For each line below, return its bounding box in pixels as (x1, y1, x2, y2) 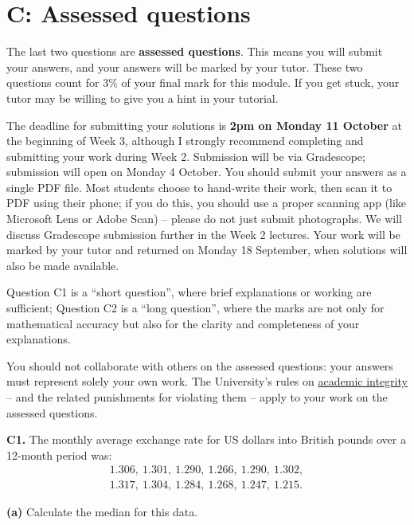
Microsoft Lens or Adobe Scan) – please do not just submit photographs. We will (6, 210, 403, 227)
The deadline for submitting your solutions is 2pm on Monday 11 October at (6, 116, 402, 133)
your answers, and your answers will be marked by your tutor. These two (6, 58, 363, 75)
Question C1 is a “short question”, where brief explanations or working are (6, 284, 372, 300)
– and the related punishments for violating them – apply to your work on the (6, 389, 388, 405)
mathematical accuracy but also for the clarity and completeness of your (6, 315, 360, 331)
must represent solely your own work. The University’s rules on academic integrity (6, 373, 408, 390)
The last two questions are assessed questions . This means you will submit (6, 43, 383, 60)
